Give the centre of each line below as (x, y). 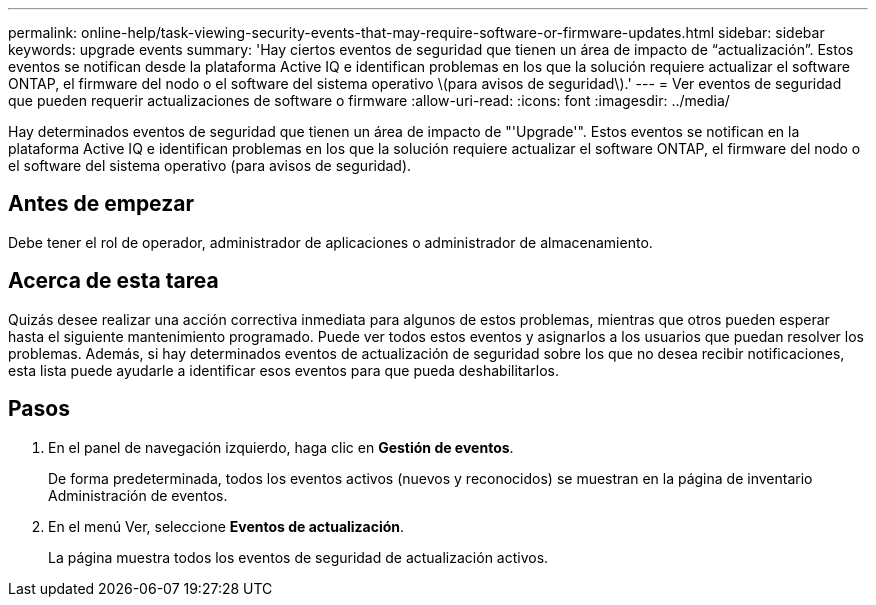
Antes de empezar (101, 204)
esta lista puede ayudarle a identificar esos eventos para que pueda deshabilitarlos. (284, 370)
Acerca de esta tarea (113, 281)
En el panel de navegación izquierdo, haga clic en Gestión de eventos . (281, 447)
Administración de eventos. (138, 495)
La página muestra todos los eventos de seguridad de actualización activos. (298, 557)
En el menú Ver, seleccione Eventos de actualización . (226, 526)
